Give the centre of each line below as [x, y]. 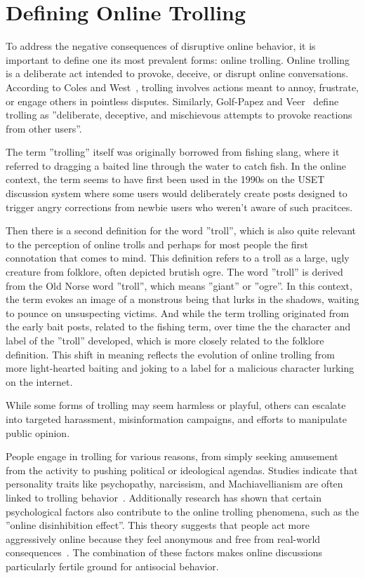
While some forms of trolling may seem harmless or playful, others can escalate [176, 405]
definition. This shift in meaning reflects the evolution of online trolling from [171, 354]
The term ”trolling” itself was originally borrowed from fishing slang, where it [173, 152]
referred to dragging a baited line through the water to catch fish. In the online [176, 165]
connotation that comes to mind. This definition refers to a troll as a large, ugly [178, 258]
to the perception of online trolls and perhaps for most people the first [157, 244]
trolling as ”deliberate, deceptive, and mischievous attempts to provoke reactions [179, 115]
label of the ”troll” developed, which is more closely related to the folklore [165, 340]
